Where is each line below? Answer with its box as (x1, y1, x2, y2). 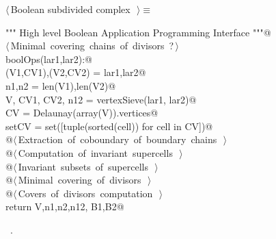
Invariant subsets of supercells (18, 159, 148, 173)
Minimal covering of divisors (18, 173, 141, 187)
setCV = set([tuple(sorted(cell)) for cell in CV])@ (5, 118, 213, 133)
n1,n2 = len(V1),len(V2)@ (5, 78, 116, 92)
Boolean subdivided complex (10, 2, 130, 16)
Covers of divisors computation (18, 186, 153, 200)
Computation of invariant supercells (18, 145, 173, 160)
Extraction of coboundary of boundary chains (18, 132, 217, 147)
